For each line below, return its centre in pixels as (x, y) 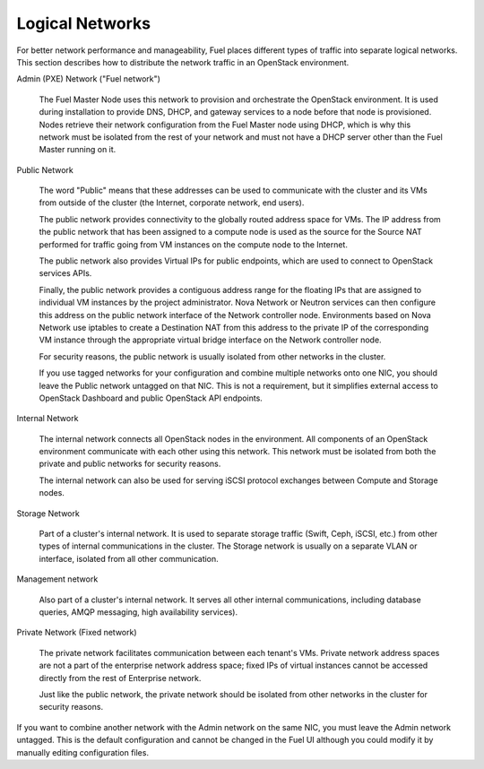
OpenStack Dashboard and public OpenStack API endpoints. (151, 398)
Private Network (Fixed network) (77, 633)
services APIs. (65, 273)
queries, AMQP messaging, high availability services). (138, 612)
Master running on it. (78, 150)
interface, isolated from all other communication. (129, 558)
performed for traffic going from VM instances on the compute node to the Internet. (194, 244)
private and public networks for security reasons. (130, 464)
